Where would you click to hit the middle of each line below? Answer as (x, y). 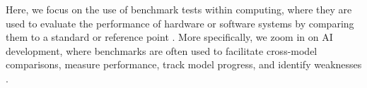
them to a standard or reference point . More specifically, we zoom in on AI (169, 37)
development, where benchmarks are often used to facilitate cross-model (162, 50)
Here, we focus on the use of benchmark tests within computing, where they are (179, 9)
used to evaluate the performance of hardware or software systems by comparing (180, 23)
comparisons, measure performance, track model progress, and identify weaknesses (184, 64)
